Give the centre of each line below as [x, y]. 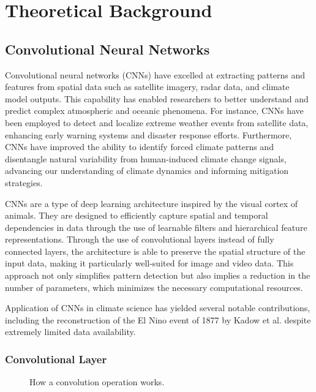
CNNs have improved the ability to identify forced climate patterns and [139, 147]
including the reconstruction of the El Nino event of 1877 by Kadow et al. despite [158, 319]
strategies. [24, 182]
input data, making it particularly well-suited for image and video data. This [149, 263]
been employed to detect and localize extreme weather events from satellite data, [157, 122]
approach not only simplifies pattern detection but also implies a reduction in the [158, 275]
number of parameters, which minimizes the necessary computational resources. [154, 287]
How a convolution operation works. [97, 382]
